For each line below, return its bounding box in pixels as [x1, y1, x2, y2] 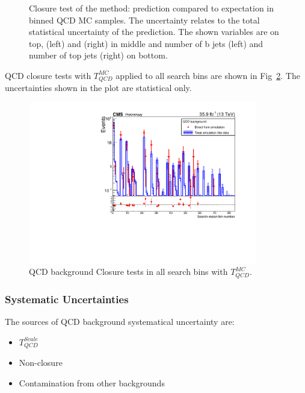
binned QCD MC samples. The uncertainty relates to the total [29, 13, 260, 26]
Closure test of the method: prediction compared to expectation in [29, 2, 274, 14]
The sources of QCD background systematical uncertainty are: [5, 315, 235, 327]
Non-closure [19, 356, 63, 369]
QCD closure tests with [5, 69, 91, 81]
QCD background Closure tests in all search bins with [29, 265, 228, 278]
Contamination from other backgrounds [19, 376, 165, 389]
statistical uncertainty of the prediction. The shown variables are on [29, 25, 279, 38]
